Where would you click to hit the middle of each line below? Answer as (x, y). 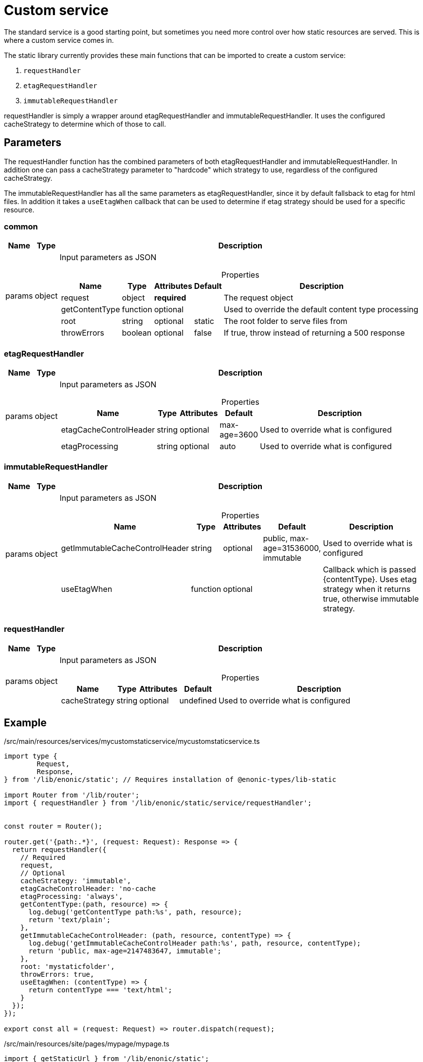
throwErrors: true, (57, 975)
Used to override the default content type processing (321, 310)
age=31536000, (292, 548)
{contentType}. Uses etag (370, 579)
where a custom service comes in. (59, 40)
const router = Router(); (53, 826)
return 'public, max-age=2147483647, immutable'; (125, 951)
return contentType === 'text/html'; (100, 990)
